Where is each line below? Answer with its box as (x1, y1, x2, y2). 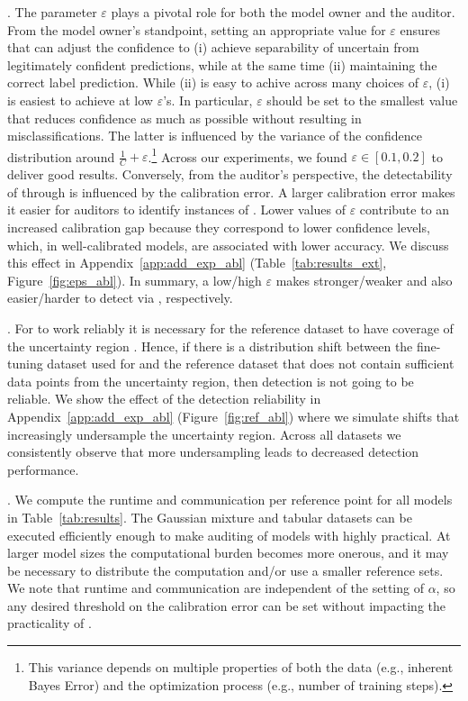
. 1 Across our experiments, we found (148, 144, 347, 166)
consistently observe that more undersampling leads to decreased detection (7, 442, 419, 461)
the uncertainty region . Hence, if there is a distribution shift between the (7, 336, 413, 355)
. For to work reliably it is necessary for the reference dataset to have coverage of (7, 318, 454, 337)
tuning (7, 354, 43, 373)
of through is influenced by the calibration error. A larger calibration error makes (7, 182, 455, 201)
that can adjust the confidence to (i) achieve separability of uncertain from (7, 38, 419, 57)
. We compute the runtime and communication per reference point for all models (7, 490, 453, 509)
